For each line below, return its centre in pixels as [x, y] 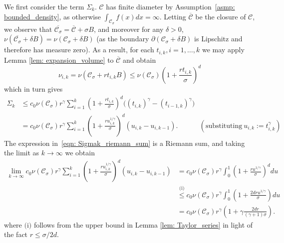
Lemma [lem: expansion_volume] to [59, 60]
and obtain [140, 60]
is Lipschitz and [218, 39]
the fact [16, 234]
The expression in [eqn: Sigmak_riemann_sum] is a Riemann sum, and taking [125, 143]
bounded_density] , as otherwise [52, 16]
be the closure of [221, 16]
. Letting [173, 16]
